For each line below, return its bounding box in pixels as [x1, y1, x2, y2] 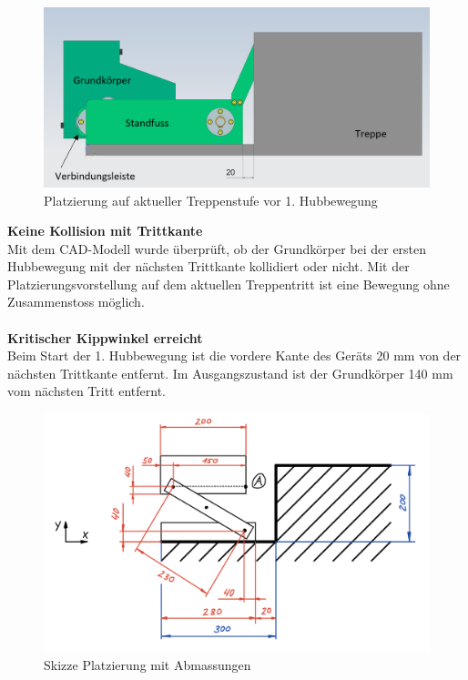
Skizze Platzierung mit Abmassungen [44, 655, 251, 675]
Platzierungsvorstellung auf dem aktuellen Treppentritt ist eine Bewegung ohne [7, 274, 450, 293]
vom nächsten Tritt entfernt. [7, 381, 166, 401]
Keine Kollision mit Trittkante [7, 221, 203, 240]
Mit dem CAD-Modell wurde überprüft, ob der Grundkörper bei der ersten [7, 239, 427, 258]
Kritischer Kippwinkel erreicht [7, 328, 203, 347]
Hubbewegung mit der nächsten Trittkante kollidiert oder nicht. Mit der [7, 257, 410, 276]
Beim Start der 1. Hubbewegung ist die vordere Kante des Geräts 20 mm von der [7, 346, 462, 365]
